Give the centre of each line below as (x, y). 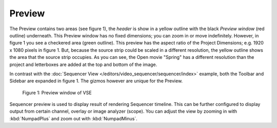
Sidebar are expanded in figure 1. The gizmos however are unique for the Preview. (96, 81)
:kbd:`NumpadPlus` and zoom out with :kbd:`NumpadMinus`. (74, 118)
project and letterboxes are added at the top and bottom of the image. (83, 65)
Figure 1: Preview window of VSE (57, 93)
